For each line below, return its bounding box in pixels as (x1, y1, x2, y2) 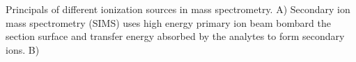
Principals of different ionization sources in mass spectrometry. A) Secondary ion (6, 2, 350, 16)
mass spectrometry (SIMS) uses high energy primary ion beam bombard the (6, 15, 331, 30)
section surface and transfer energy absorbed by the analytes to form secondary (6, 29, 345, 43)
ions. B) (6, 42, 40, 56)
